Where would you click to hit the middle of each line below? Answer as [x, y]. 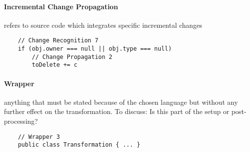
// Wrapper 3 [39, 137]
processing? [21, 121]
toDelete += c [55, 65]
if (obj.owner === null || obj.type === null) [95, 49]
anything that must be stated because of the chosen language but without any [121, 102]
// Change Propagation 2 [72, 57]
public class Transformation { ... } [79, 145]
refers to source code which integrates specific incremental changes [103, 25]
